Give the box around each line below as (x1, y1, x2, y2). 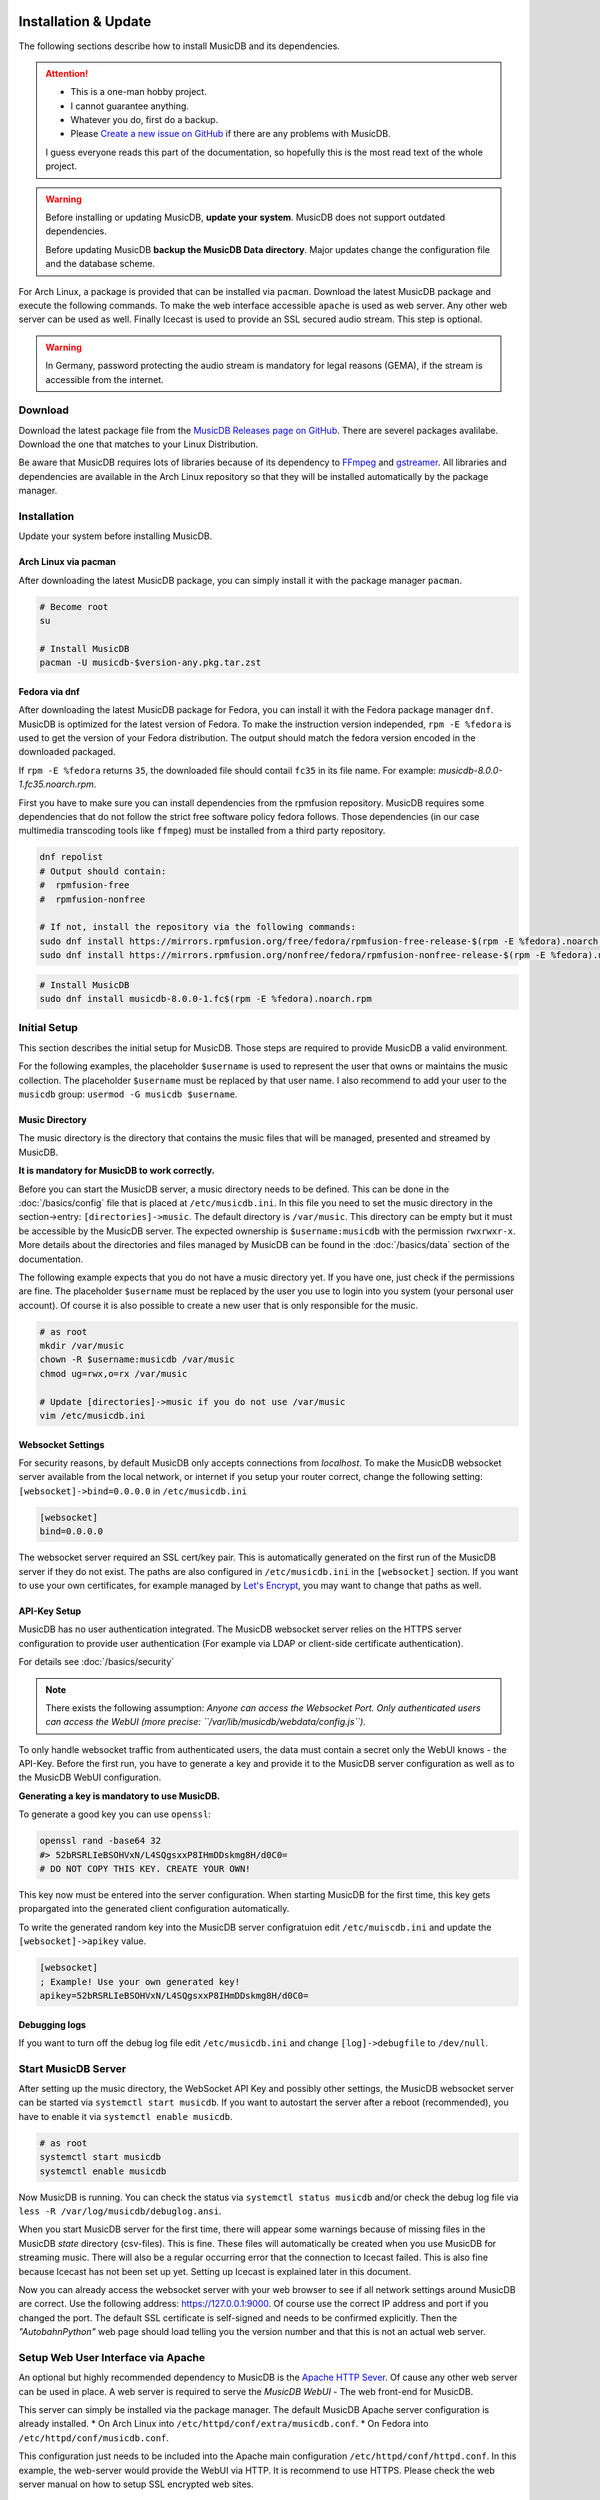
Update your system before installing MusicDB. (18, 530, 213, 542)
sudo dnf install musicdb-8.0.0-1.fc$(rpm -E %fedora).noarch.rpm (39, 993, 372, 1005)
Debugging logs (18, 2018, 87, 2030)
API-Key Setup (18, 1605, 82, 1617)
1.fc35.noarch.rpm (18, 778, 95, 790)
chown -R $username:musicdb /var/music (39, 1354, 235, 1365)
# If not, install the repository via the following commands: (39, 921, 357, 933)
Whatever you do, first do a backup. (70, 114, 219, 126)
